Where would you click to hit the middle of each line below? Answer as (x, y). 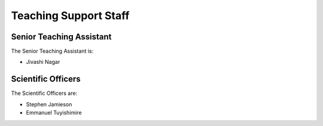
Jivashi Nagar (43, 62)
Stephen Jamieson (49, 104)
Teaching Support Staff (70, 16)
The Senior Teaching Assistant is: (52, 51)
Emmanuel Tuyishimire (54, 113)
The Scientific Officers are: (44, 93)
